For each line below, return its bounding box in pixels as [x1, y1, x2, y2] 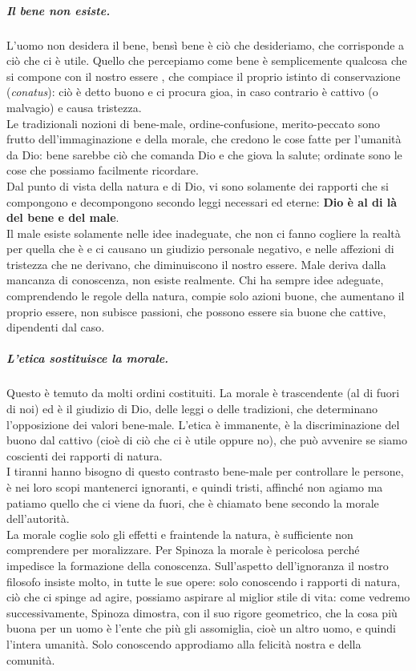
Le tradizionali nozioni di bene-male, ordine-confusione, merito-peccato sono [6, 115, 380, 131]
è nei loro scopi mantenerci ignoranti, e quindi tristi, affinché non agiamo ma [6, 478, 383, 495]
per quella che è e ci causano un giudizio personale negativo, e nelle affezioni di [6, 240, 394, 257]
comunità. [6, 651, 55, 668]
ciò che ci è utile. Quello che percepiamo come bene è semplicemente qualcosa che [6, 52, 407, 69]
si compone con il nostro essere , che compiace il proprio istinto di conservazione [6, 67, 401, 84]
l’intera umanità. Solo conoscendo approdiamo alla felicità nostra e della [6, 635, 361, 652]
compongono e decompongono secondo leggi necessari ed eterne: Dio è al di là [6, 193, 398, 210]
